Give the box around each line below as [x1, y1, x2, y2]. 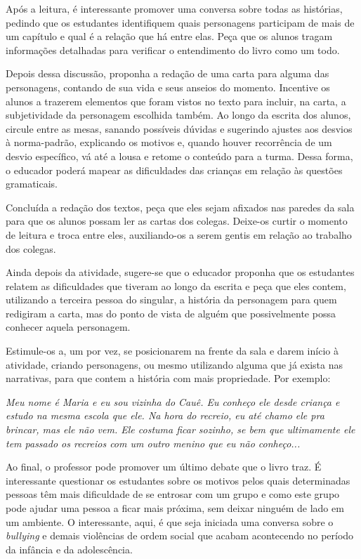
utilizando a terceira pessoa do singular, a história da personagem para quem [6, 292, 337, 307]
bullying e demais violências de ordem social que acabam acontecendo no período [6, 528, 354, 543]
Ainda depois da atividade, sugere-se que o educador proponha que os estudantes [6, 265, 355, 279]
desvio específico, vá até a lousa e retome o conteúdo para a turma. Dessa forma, [6, 148, 353, 163]
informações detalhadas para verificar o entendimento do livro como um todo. [6, 42, 340, 57]
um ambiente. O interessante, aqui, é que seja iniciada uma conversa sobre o [6, 514, 334, 529]
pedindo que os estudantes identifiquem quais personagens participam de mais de [6, 15, 355, 29]
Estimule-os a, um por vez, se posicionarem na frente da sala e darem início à [6, 343, 339, 358]
